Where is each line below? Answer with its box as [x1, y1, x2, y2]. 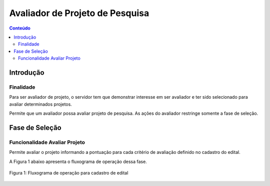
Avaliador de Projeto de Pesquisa [9, 8, 149, 19]
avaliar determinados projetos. [9, 101, 72, 107]
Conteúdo [9, 25, 31, 31]
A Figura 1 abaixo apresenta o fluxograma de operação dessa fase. [9, 158, 147, 164]
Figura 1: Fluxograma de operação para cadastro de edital [9, 169, 128, 175]
